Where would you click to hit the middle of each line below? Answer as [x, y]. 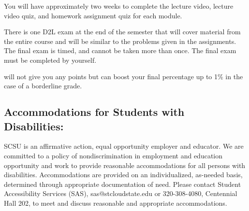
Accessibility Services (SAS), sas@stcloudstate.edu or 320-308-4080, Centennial [121, 193]
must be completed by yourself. [50, 60]
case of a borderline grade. [43, 86]
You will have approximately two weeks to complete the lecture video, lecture [119, 6]
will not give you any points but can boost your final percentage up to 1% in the [124, 76]
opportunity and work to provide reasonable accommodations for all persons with [125, 165]
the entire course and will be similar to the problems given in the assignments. [120, 41]
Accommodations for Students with [94, 112]
